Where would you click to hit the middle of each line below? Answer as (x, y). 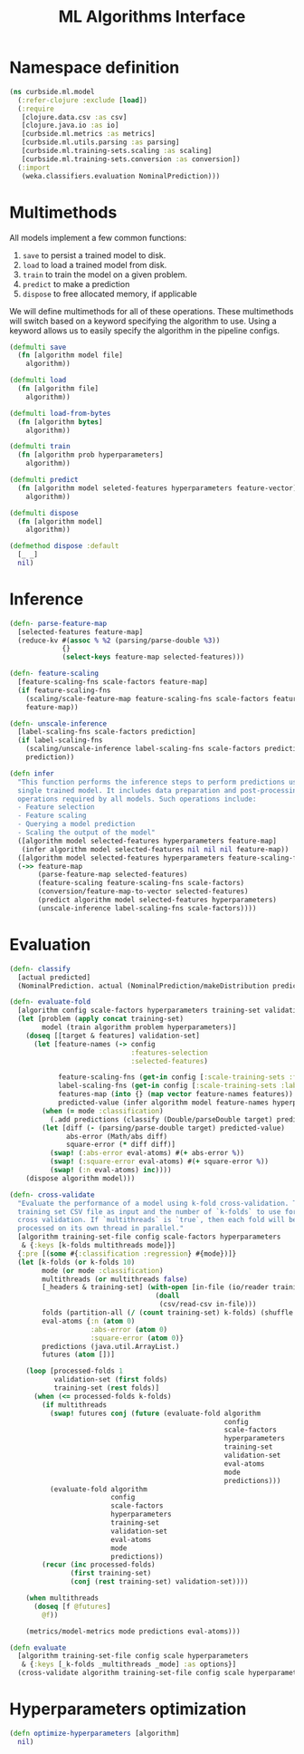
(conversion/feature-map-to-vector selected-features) (143, 891)
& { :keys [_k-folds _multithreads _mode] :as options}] (129, 1664)
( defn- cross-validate (52, 1195)
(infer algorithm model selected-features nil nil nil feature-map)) (155, 849)
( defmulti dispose (44, 513)
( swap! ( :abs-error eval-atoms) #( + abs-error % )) (147, 1153)
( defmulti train (40, 447)
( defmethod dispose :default (64, 546)
